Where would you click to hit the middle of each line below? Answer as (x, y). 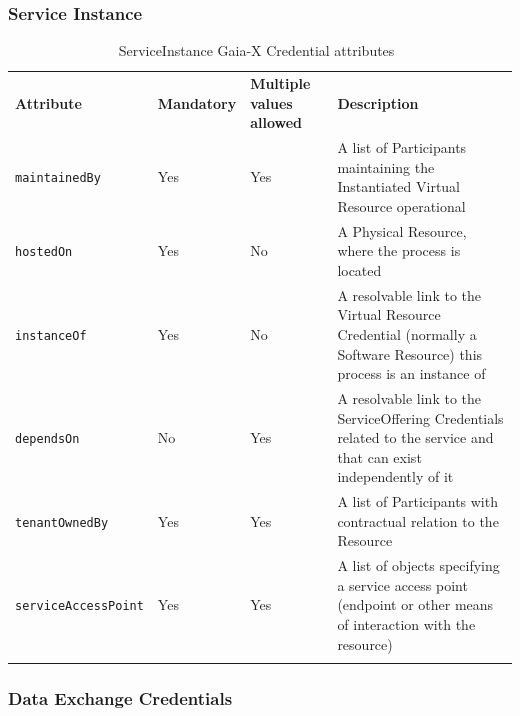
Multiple (280, 83)
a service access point (402, 584)
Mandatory (197, 102)
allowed (276, 122)
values (271, 102)
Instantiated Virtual (399, 186)
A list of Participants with (417, 501)
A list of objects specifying (418, 565)
